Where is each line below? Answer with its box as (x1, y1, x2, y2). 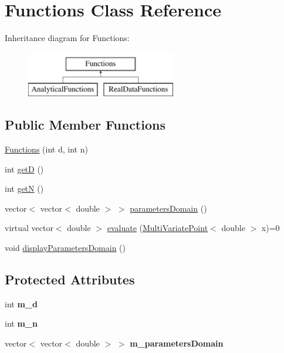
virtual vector (5, 222, 53, 234)
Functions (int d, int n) (5, 143, 88, 155)
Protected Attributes (5, 270, 135, 288)
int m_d (5, 297, 38, 310)
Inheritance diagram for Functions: (5, 32, 130, 44)
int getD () (5, 162, 44, 175)
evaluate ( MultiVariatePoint (107, 222, 208, 234)
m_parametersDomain (130, 337, 224, 349)
